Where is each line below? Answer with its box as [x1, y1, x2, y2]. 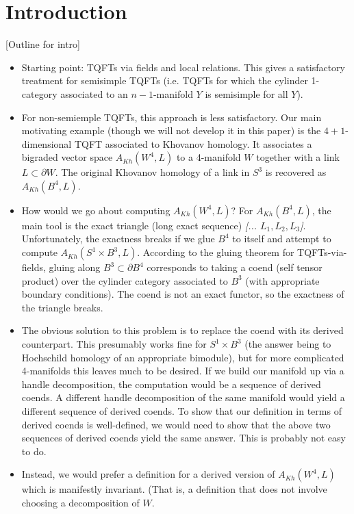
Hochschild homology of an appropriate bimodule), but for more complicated [21, 350, 344, 364]
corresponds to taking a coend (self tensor [147, 260, 323, 274]
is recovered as [265, 165, 327, 179]
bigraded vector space [21, 150, 113, 164]
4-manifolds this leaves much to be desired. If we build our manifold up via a [21, 363, 344, 378]
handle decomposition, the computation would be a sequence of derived [21, 376, 321, 391]
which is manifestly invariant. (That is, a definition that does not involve [21, 482, 327, 496]
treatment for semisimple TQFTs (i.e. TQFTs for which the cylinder [21, 73, 308, 88]
